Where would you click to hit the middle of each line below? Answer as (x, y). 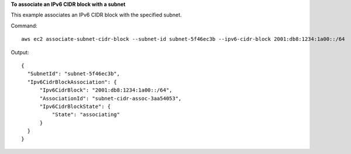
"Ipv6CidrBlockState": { (75, 106)
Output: (20, 52)
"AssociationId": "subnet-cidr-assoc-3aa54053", (111, 98)
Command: (24, 26)
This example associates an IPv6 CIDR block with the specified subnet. (96, 15)
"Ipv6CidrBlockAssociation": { (72, 82)
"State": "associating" (86, 115)
